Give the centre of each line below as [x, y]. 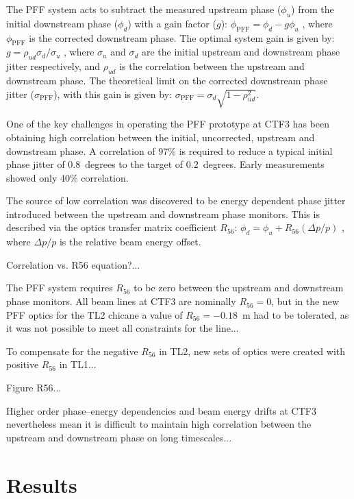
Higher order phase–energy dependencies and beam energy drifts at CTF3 [161, 410]
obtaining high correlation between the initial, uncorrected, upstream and [161, 137]
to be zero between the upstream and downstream [239, 288]
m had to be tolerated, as [295, 314]
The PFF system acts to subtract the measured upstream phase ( [144, 9]
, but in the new [305, 301]
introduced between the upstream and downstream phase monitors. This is [163, 214]
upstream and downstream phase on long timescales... [119, 437]
